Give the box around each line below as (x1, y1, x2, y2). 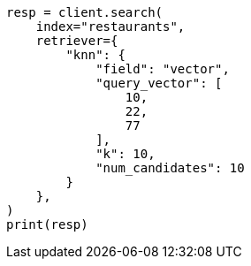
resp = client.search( (6, 5, 164, 19)
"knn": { (65, 48, 125, 62)
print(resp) (6, 217, 88, 232)
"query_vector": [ (95, 76, 223, 90)
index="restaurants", (35, 19, 186, 34)
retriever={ (35, 34, 118, 48)
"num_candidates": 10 (95, 161, 245, 175)
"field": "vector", (95, 62, 230, 76)
